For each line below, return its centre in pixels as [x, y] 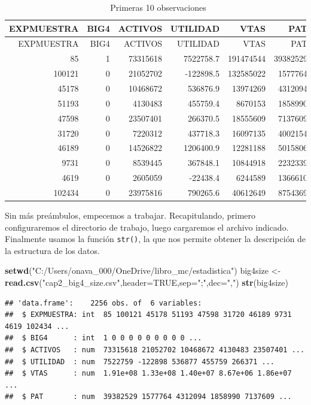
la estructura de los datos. [52, 250]
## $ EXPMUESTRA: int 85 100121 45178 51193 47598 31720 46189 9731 [148, 315]
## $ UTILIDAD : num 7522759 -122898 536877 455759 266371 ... [140, 362]
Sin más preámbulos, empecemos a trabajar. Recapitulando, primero [130, 215]
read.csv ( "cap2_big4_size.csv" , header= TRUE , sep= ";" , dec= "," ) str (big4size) [147, 282]
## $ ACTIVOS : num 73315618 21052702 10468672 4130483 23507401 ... [155, 350]
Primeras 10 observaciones [158, 7]
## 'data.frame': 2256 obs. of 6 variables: [103, 303]
